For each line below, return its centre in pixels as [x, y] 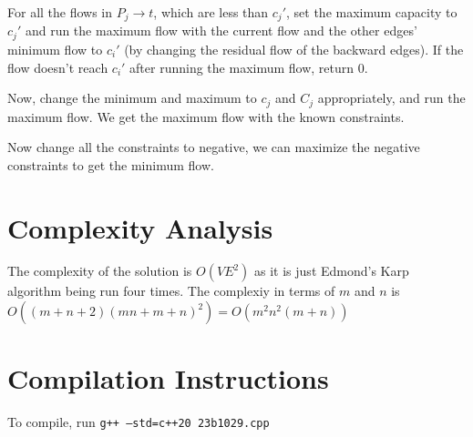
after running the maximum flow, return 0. [249, 67]
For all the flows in [60, 12]
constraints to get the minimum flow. [111, 164]
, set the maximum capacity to [372, 12]
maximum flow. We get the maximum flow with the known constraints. [206, 116]
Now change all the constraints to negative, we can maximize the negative [214, 147]
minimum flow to [55, 49]
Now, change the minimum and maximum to [132, 98]
